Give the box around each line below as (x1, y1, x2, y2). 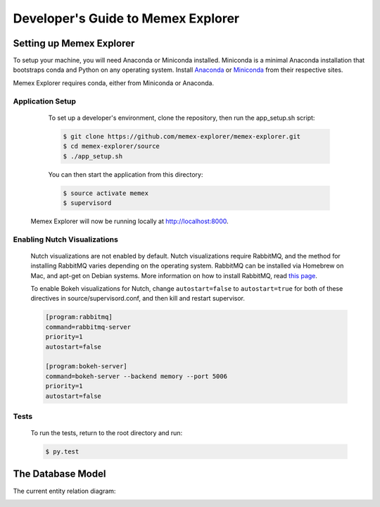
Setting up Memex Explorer (13, 37, 135, 49)
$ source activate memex (63, 189, 149, 197)
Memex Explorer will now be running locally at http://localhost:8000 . (30, 217, 229, 225)
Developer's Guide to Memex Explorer (13, 11, 239, 26)
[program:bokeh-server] (45, 363, 128, 370)
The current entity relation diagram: (13, 487, 116, 495)
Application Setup (13, 96, 77, 106)
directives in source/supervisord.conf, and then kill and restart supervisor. (30, 294, 246, 303)
